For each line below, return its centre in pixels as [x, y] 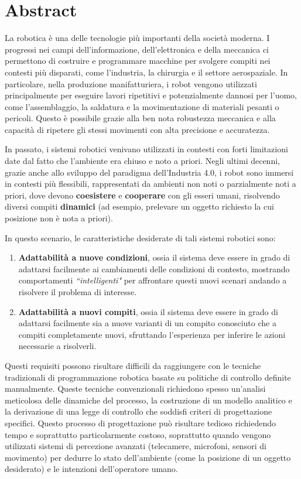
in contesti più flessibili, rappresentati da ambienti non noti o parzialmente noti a [150, 184]
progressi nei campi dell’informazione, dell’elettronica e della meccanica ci [137, 49]
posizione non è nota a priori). [59, 218]
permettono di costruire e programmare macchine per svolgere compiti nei [138, 61]
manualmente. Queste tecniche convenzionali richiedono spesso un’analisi [135, 389]
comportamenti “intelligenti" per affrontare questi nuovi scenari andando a [153, 280]
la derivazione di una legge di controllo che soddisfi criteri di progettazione [138, 411]
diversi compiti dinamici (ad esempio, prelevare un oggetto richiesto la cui [139, 206]
